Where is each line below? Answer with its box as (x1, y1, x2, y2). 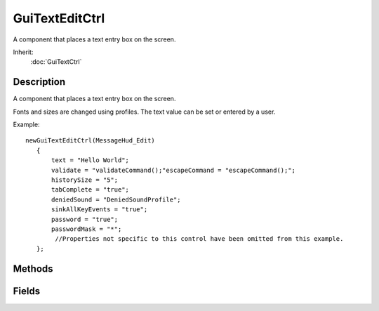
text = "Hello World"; (51, 157, 130, 164)
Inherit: (13, 48, 34, 56)
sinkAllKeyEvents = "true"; (51, 206, 148, 213)
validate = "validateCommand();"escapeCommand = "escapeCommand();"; (51, 166, 296, 174)
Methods (13, 263, 53, 274)
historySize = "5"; (51, 176, 119, 184)
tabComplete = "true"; (51, 186, 130, 194)
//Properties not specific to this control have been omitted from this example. (55, 235, 344, 243)
